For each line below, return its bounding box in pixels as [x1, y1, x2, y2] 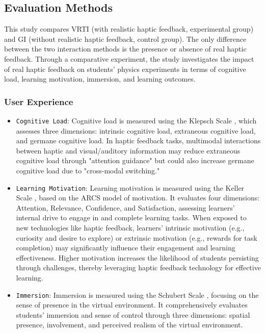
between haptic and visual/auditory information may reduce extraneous [16, 145, 241, 156]
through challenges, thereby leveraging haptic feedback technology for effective [16, 262, 261, 273]
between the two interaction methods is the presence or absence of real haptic [4, 43, 247, 54]
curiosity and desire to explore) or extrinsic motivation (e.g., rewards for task [16, 232, 257, 243]
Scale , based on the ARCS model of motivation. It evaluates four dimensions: [16, 192, 260, 203]
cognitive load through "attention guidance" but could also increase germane [16, 155, 254, 166]
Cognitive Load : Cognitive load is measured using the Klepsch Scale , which [16, 115, 257, 125]
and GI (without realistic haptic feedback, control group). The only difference [4, 33, 247, 44]
